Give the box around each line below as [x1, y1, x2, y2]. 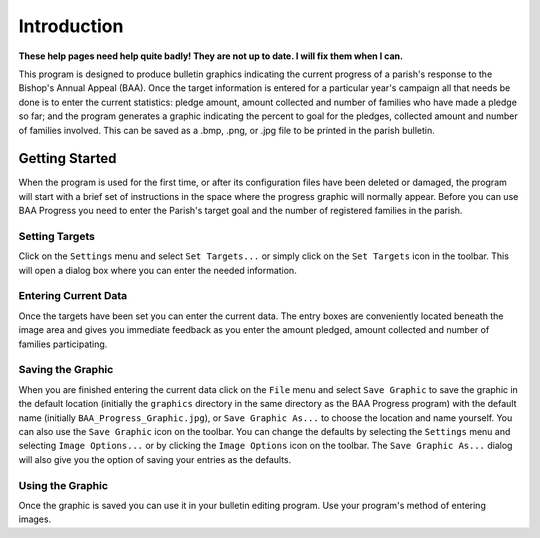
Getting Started [18, 150, 117, 167]
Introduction [18, 15, 124, 37]
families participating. [18, 338, 108, 350]
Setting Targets [18, 229, 95, 243]
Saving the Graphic [18, 363, 114, 377]
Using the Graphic [18, 478, 109, 492]
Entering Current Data [18, 289, 128, 303]
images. [18, 513, 52, 525]
